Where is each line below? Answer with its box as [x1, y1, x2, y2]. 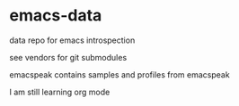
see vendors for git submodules [9, 52, 128, 62]
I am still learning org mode [9, 86, 111, 97]
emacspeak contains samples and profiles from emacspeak [9, 69, 231, 80]
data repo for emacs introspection [9, 35, 136, 45]
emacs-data [9, 5, 102, 26]
